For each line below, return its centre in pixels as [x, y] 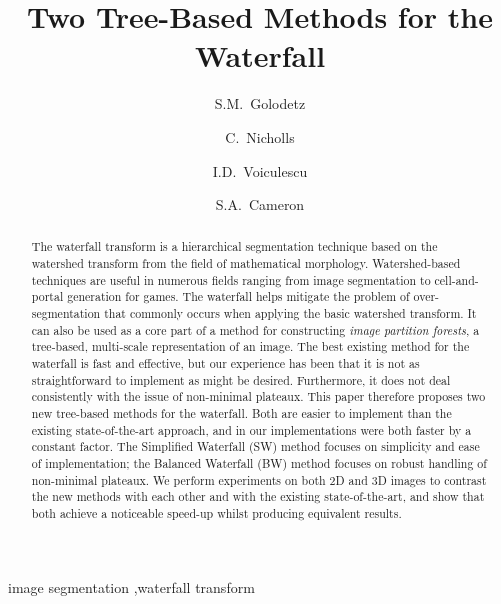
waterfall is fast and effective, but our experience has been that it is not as [225, 363]
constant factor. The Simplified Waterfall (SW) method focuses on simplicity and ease [255, 446]
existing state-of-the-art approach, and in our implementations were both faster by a [251, 429]
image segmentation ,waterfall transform [131, 586]
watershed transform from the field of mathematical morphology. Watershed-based [246, 263]
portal [47, 296]
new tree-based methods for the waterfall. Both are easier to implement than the [241, 413]
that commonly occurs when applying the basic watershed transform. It [290, 313]
